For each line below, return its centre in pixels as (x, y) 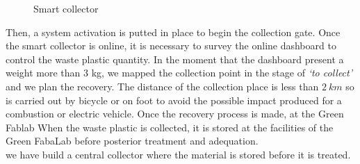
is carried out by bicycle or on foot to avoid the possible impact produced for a (174, 100)
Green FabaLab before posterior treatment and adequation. (132, 141)
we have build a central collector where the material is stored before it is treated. (178, 154)
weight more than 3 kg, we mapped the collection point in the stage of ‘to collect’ (179, 73)
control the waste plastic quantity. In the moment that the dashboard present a (175, 59)
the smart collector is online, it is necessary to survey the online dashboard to (171, 46)
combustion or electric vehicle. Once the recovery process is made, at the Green (175, 114)
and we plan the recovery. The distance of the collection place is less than (162, 86)
